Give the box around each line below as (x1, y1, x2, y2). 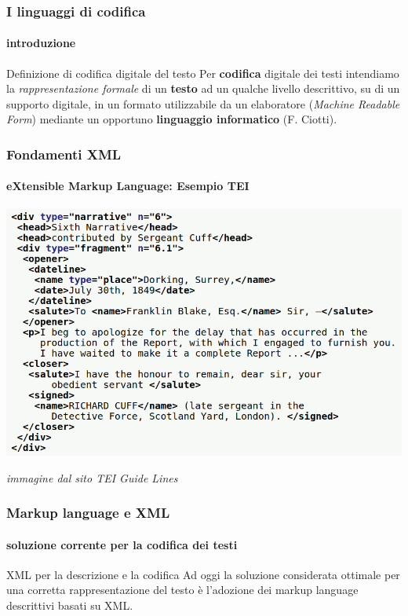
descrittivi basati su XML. (6, 596, 133, 613)
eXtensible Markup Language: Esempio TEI (6, 178, 250, 194)
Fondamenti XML (6, 144, 122, 163)
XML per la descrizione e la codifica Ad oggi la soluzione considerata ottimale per (6, 566, 400, 582)
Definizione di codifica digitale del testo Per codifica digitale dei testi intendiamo (6, 64, 399, 81)
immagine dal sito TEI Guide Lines (6, 469, 178, 486)
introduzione (6, 35, 76, 51)
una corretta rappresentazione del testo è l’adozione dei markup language (6, 581, 359, 598)
